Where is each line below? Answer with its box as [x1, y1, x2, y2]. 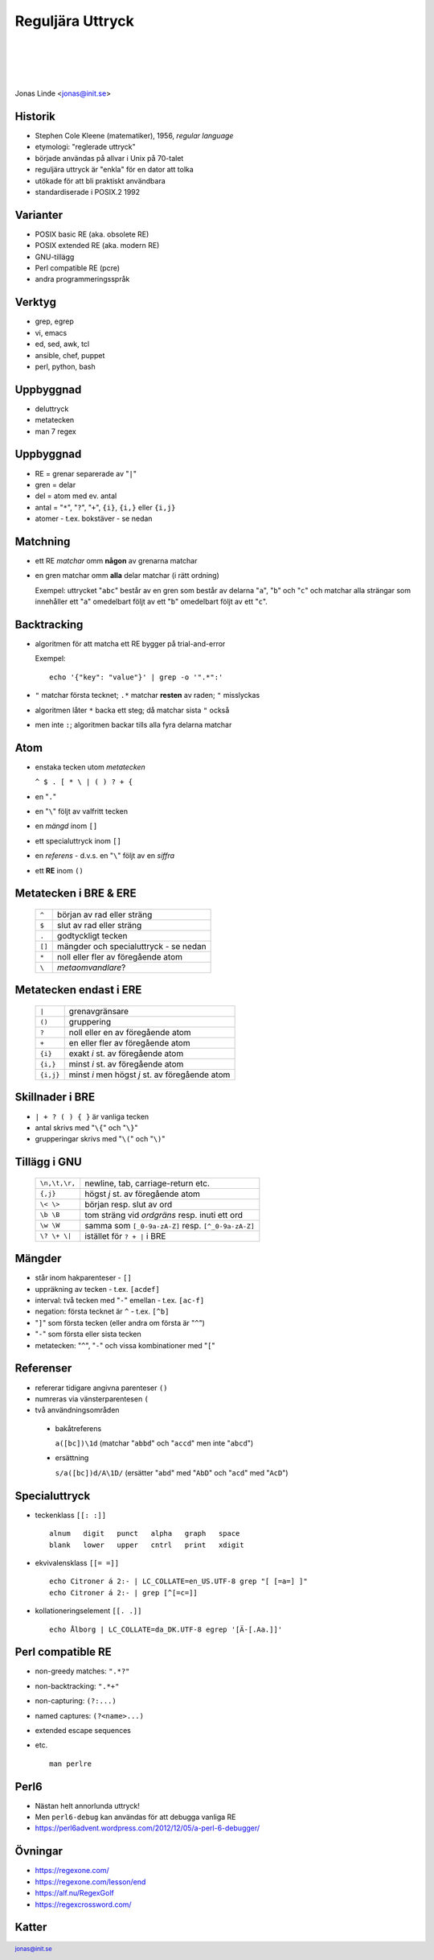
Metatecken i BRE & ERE [14, 886, 137, 901]
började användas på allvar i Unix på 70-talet [35, 153, 184, 163]
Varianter [14, 208, 63, 221]
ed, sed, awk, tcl [35, 339, 90, 349]
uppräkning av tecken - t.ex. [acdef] [35, 1284, 160, 1294]
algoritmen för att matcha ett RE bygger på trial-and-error [35, 639, 226, 649]
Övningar [14, 1844, 63, 1859]
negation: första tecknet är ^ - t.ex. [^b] [35, 1306, 170, 1316]
